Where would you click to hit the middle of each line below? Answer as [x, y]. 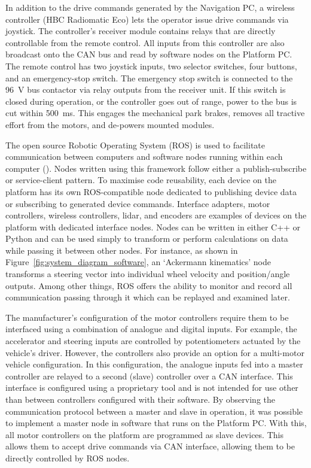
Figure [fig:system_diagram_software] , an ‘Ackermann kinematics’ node [138, 262]
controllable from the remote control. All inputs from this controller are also [145, 42]
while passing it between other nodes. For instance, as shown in [122, 250]
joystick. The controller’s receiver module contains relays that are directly [141, 31]
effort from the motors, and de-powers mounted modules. [110, 124]
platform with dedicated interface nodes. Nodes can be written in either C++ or [153, 227]
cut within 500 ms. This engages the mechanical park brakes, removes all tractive [155, 113]
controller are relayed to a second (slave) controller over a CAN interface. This [149, 376]
